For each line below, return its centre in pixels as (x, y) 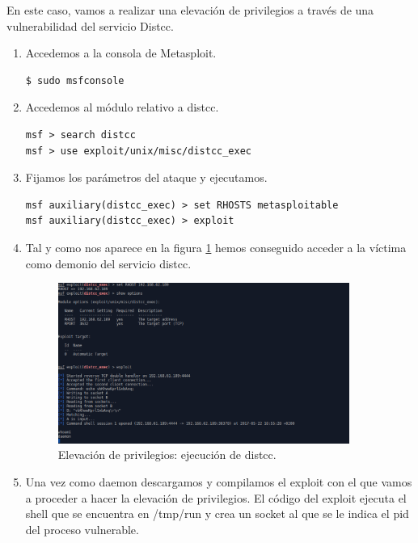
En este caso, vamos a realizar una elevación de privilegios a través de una (190, 10)
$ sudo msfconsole (75, 80)
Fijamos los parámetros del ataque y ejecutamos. (146, 177)
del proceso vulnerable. (82, 529)
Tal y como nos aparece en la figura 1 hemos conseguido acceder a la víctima (216, 247)
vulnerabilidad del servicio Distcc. (90, 25)
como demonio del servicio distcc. (108, 263)
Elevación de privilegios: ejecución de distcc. (167, 455)
